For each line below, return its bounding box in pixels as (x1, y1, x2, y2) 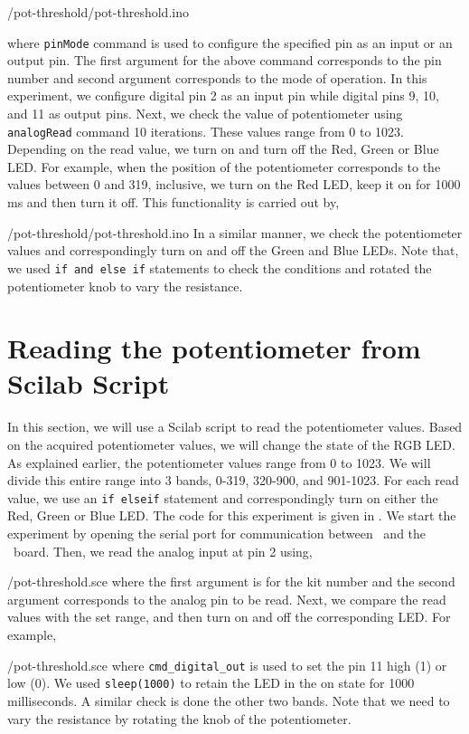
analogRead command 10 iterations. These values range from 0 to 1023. (7, 121, 405, 140)
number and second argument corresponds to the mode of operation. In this (7, 68, 427, 87)
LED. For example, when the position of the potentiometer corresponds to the (7, 157, 441, 176)
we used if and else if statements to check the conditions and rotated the (7, 258, 432, 277)
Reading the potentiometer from (7, 329, 421, 367)
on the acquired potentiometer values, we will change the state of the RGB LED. (7, 435, 455, 453)
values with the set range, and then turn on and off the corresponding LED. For (7, 607, 451, 626)
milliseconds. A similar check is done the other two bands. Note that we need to (7, 691, 450, 710)
